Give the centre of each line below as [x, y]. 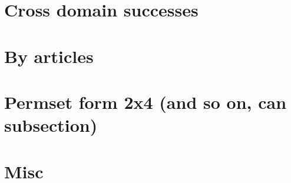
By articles [49, 56]
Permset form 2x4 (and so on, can [145, 102]
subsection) [51, 125]
